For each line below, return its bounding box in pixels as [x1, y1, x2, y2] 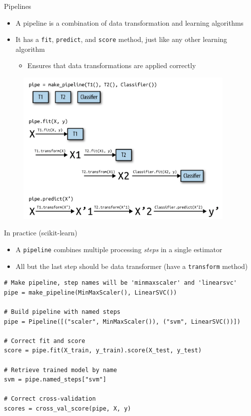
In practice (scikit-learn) [4, 227, 77, 238]
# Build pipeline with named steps [4, 308, 121, 315]
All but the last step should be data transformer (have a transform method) [15, 261, 248, 271]
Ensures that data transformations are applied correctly [27, 60, 196, 71]
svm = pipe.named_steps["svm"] [4, 376, 107, 383]
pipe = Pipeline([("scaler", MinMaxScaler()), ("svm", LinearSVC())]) [4, 318, 241, 325]
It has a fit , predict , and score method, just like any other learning [15, 34, 227, 44]
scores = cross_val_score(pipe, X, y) [4, 405, 131, 412]
